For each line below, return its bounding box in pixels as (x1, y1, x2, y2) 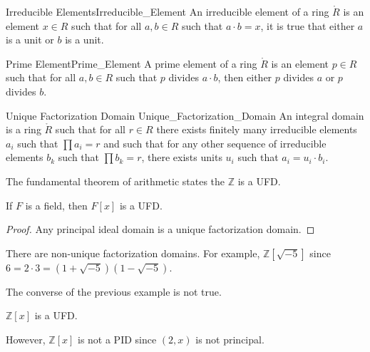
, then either (217, 70, 272, 85)
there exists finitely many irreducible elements (156, 122, 357, 137)
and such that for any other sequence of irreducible (103, 135, 327, 150)
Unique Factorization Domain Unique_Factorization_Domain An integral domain (6, 108, 364, 123)
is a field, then (25, 197, 88, 212)
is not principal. (195, 331, 264, 346)
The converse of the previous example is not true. (6, 284, 222, 299)
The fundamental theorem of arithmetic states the (6, 173, 225, 188)
